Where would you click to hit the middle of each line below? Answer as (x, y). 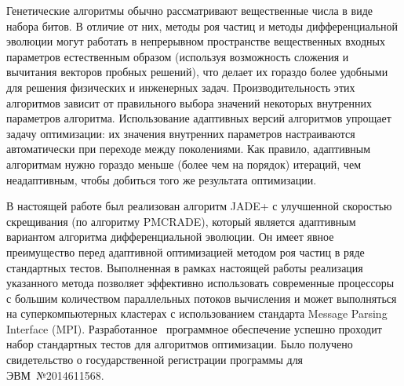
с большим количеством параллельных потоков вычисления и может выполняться (202, 298)
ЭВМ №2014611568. (55, 375)
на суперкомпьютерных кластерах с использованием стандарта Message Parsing (197, 313)
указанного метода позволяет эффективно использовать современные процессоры (200, 283)
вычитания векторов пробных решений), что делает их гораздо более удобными (197, 72)
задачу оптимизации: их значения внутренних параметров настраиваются (181, 133)
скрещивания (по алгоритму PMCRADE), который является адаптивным (181, 221)
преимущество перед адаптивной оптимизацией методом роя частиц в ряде (186, 251)
